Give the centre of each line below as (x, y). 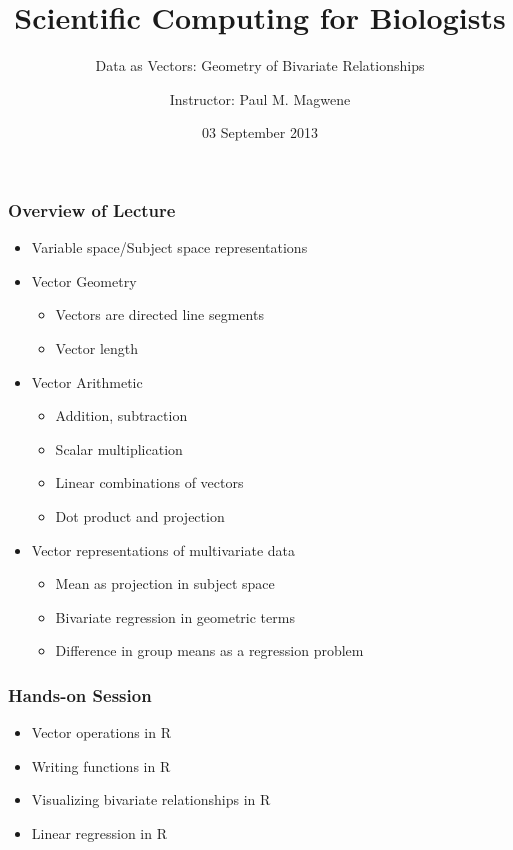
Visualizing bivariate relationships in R (151, 799)
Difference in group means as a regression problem (209, 650)
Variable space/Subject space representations (169, 247)
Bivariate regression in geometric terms (175, 616)
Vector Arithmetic (87, 381)
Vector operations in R (101, 732)
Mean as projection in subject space (165, 583)
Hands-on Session (80, 694)
